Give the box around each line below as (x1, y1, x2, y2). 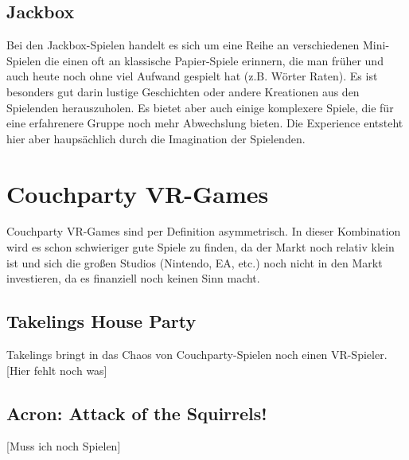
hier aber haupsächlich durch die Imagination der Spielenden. (6, 130, 306, 146)
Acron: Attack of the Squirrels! (6, 400, 267, 425)
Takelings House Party (6, 309, 197, 333)
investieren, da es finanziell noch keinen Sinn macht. (6, 270, 260, 287)
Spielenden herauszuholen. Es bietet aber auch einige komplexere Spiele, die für (6, 99, 394, 115)
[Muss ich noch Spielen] (6, 438, 121, 454)
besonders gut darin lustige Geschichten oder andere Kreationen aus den (6, 83, 360, 99)
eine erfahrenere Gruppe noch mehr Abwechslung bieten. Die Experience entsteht (6, 115, 403, 131)
